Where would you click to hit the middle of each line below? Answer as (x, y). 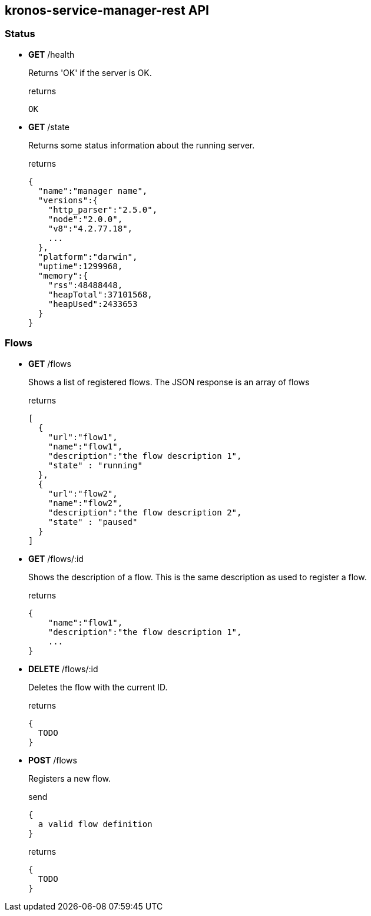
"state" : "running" (95, 465)
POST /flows (53, 760)
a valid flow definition (95, 824)
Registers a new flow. (70, 778)
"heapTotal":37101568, (100, 294)
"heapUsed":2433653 (93, 304)
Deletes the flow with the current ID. (98, 687)
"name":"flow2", (85, 503)
